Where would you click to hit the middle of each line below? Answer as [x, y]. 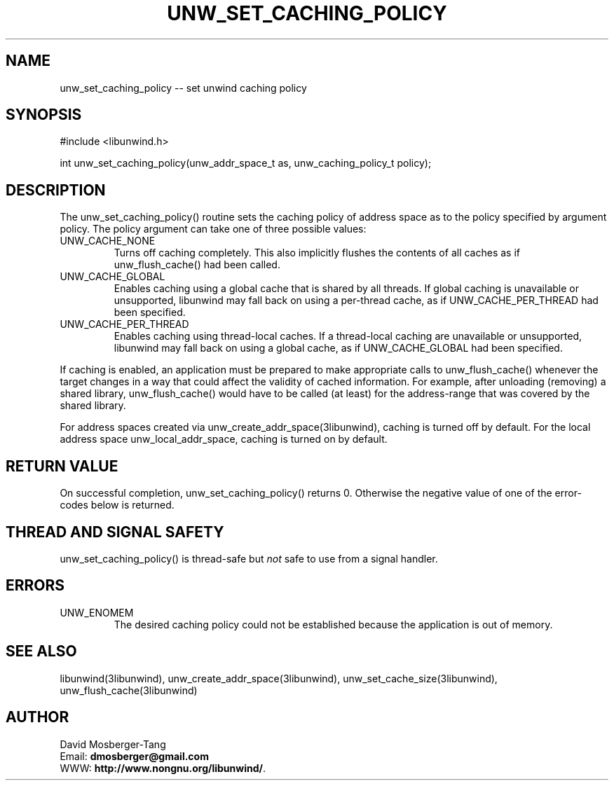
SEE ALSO [41, 651]
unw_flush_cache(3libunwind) [129, 690]
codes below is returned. [117, 505]
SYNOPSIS [44, 115]
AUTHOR [37, 717]
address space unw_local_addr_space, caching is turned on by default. [224, 439]
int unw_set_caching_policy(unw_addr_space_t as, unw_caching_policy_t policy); [246, 163]
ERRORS [35, 586]
